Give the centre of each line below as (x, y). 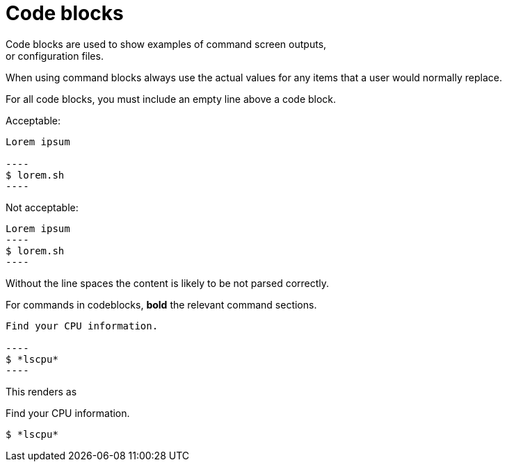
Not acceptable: (42, 207)
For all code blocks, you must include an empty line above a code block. (171, 99)
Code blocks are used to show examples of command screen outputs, (166, 44)
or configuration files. (55, 56)
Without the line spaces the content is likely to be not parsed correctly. (168, 283)
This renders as (41, 391)
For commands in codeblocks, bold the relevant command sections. (161, 304)
